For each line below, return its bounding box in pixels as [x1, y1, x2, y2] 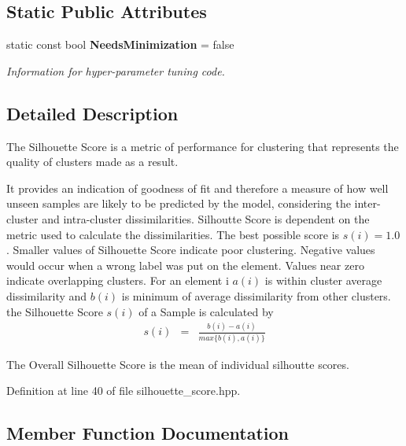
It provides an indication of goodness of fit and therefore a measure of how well [6, 179, 389, 196]
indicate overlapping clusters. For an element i [6, 272, 229, 289]
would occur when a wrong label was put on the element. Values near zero [6, 256, 364, 273]
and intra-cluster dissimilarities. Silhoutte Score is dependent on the [42, 210, 370, 227]
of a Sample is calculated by [138, 303, 274, 319]
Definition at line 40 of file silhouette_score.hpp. [6, 382, 241, 399]
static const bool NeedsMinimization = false [6, 36, 234, 53]
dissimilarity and [6, 287, 87, 304]
